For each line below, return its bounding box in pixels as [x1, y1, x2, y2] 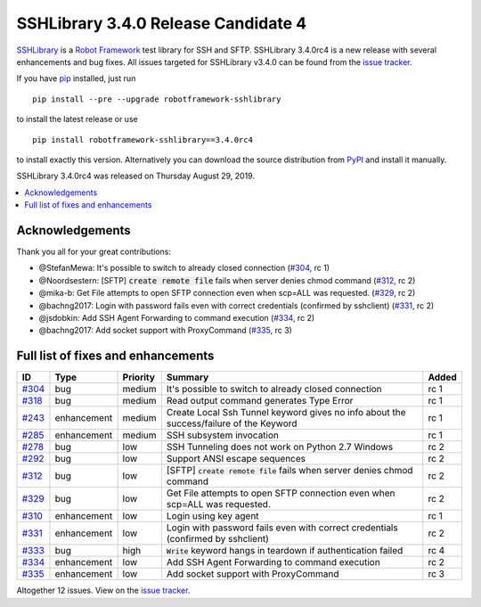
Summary [166, 371, 209, 383]
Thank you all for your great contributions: [16, 246, 171, 257]
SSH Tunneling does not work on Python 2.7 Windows [166, 441, 394, 454]
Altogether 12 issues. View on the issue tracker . [16, 585, 191, 596]
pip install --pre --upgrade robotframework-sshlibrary [32, 94, 281, 104]
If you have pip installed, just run [16, 73, 136, 84]
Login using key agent [166, 510, 259, 522]
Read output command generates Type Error [166, 395, 354, 407]
